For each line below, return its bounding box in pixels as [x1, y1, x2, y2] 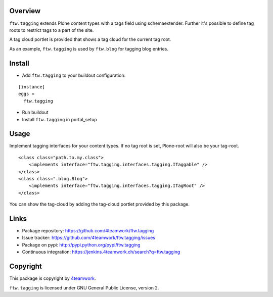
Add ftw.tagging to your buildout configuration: [22, 72, 126, 78]
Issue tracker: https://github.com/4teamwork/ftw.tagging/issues [22, 235, 155, 241]
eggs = [18, 91, 35, 97]
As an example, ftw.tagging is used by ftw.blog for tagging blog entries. [9, 45, 169, 52]
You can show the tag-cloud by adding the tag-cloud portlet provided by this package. [9, 201, 190, 207]
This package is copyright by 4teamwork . [9, 275, 96, 281]
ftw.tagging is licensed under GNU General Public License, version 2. [9, 284, 159, 290]
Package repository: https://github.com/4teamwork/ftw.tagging [22, 228, 154, 234]
